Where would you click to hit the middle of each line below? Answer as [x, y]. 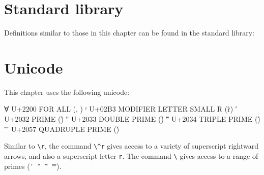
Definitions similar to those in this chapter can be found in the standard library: [129, 33]
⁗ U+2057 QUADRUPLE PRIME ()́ [62, 129]
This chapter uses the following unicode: [67, 92]
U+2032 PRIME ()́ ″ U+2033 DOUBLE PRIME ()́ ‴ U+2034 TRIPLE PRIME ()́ [132, 119]
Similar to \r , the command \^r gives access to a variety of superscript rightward [131, 146]
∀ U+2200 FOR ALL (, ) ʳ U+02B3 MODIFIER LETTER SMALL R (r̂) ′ [121, 109]
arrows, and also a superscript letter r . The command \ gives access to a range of [131, 155]
